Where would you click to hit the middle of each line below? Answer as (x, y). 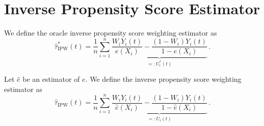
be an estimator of (51, 79)
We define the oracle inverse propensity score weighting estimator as (111, 33)
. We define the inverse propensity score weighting (163, 79)
